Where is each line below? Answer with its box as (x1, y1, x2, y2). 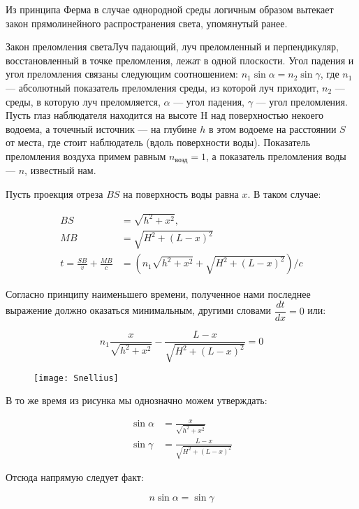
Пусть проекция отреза (6, 186, 103, 201)
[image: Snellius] (34, 373, 119, 383)
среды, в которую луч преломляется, (6, 94, 161, 108)
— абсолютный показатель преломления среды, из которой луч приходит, (6, 80, 319, 94)
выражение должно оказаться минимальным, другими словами (6, 303, 272, 317)
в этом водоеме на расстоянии (208, 121, 337, 136)
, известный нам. (24, 163, 96, 178)
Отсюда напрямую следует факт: (6, 470, 144, 485)
